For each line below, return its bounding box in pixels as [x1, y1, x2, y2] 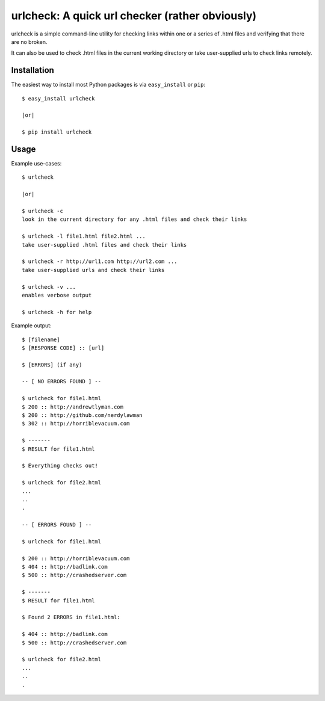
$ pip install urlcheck [22, 129, 92, 135]
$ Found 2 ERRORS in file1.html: [22, 614, 120, 621]
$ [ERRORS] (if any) [22, 361, 82, 368]
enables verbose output [22, 292, 92, 298]
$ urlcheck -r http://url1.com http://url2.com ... [22, 258, 178, 265]
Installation [11, 65, 54, 75]
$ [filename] [22, 336, 60, 343]
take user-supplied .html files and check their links [22, 241, 187, 248]
